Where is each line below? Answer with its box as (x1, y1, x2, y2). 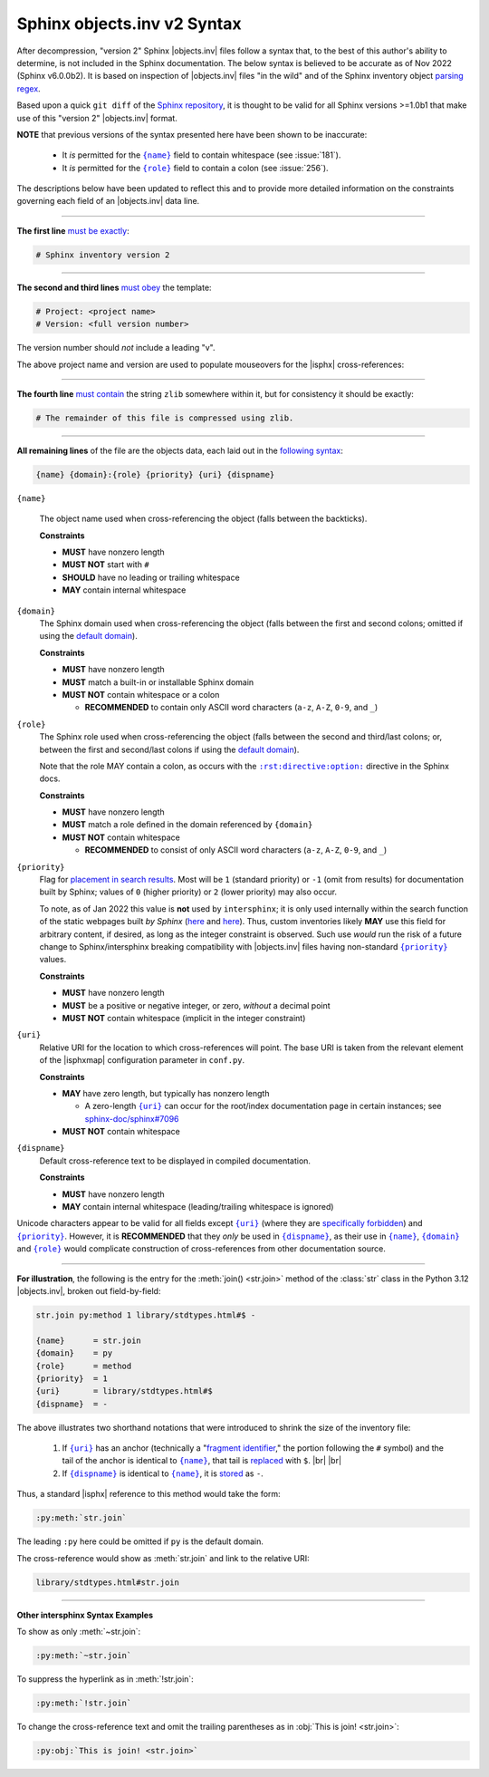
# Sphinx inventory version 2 (35, 249, 170, 260)
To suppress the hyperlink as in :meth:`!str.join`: (16, 1673, 194, 1685)
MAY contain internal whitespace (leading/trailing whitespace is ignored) (62, 1202, 334, 1212)
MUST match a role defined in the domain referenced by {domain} (62, 819, 313, 830)
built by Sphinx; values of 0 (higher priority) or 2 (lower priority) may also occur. (39, 886, 338, 897)
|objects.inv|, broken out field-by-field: (16, 1285, 161, 1296)
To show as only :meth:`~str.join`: (16, 1626, 141, 1637)
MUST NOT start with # (62, 559, 149, 570)
